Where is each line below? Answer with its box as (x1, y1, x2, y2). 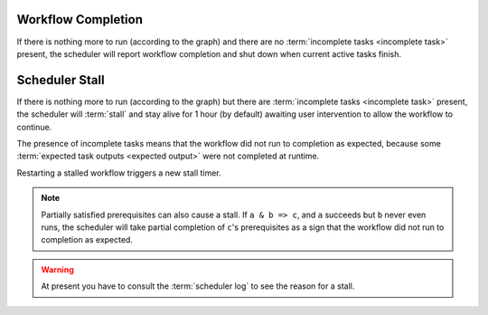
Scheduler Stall (16, 72, 105, 88)
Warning (41, 263, 74, 275)
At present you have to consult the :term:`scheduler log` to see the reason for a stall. (41, 281, 355, 291)
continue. (16, 121, 52, 132)
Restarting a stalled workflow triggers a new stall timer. (16, 167, 221, 178)
